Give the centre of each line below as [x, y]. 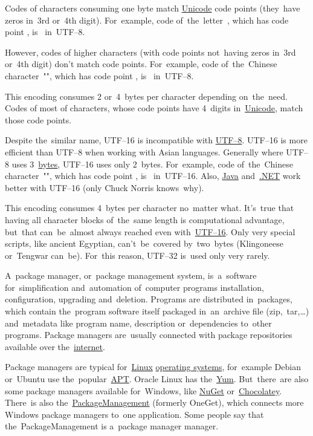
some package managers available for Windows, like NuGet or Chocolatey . [144, 390]
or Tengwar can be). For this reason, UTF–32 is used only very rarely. [137, 255]
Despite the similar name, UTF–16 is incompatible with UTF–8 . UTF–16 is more [156, 140]
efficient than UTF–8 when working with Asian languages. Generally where [144, 151]
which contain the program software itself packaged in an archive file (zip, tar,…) [157, 311]
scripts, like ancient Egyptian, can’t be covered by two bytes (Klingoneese [144, 243]
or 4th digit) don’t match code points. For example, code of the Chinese [141, 64]
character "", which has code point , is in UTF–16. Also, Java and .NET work [153, 176]
